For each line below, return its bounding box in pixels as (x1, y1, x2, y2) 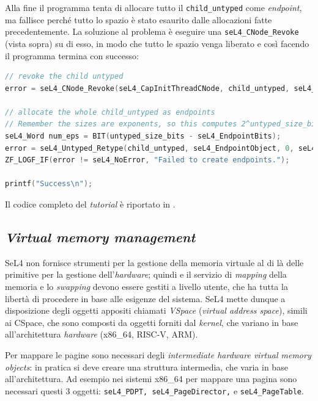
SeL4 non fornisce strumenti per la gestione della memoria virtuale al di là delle (5, 256, 304, 269)
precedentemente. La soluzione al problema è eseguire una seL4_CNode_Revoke (5, 25, 299, 38)
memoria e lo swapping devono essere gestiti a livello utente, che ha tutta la (5, 280, 288, 293)
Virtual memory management (5, 228, 196, 247)
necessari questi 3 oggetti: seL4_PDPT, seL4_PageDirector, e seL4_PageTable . (5, 384, 304, 397)
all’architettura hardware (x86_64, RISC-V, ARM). (5, 328, 198, 341)
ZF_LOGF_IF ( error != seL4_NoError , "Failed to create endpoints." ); (5, 156, 290, 165)
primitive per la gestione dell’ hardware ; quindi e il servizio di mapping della (5, 268, 287, 281)
